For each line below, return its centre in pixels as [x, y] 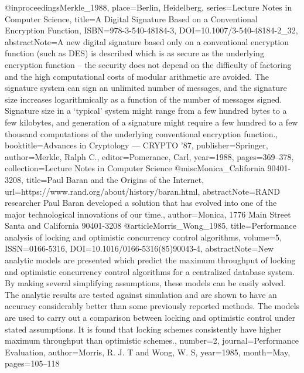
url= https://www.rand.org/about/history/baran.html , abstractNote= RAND [142, 191]
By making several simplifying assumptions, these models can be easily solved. [146, 283]
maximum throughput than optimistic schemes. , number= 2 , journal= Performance [152, 340]
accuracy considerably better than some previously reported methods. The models [152, 306]
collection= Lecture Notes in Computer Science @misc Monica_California [135, 168]
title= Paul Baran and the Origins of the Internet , [115, 179]
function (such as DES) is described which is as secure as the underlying [134, 53]
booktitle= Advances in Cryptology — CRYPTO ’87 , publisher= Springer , [136, 145]
